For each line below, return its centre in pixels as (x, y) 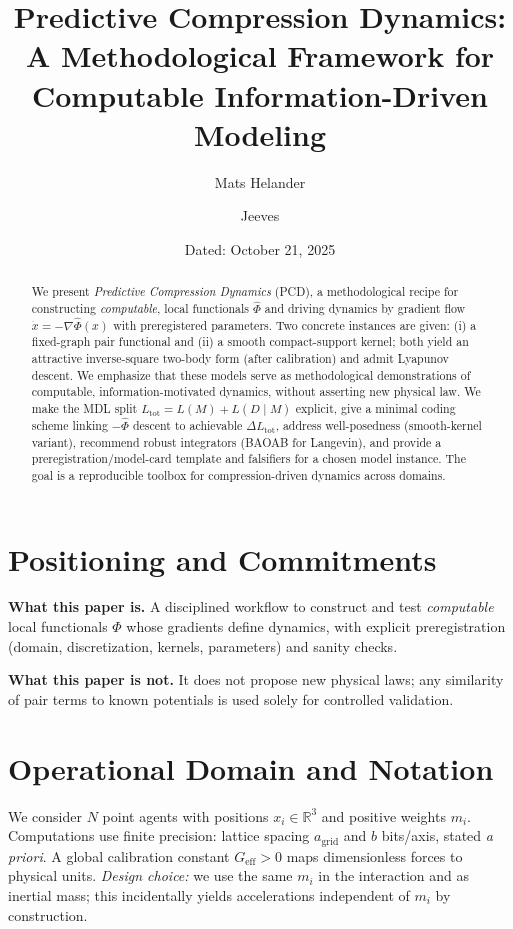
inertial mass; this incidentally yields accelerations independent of (209, 895)
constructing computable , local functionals (140, 307)
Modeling (260, 133)
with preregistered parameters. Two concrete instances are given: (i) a (295, 324)
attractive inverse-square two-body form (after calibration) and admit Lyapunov (240, 357)
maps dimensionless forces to (374, 855)
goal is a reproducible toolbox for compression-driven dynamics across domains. (238, 474)
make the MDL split (84, 407)
